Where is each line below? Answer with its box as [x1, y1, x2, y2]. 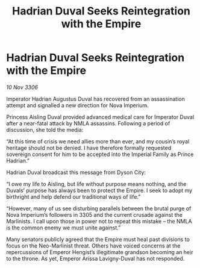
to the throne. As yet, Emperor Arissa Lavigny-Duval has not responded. [6, 255, 185, 262]
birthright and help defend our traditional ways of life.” [6, 193, 141, 200]
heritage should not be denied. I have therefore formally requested [6, 144, 172, 151]
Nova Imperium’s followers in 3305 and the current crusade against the [6, 211, 183, 218]
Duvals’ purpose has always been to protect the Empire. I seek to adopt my [6, 187, 193, 194]
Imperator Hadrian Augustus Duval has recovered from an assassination [6, 95, 185, 102]
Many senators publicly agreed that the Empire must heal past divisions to [6, 235, 190, 243]
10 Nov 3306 [6, 83, 38, 91]
